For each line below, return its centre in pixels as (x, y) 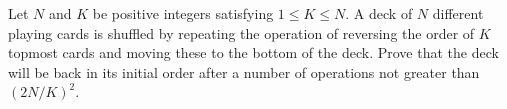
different (458, 13)
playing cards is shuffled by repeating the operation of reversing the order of (241, 32)
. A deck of (379, 13)
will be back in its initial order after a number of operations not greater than (244, 71)
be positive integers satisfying (183, 13)
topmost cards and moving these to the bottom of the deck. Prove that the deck (253, 52)
